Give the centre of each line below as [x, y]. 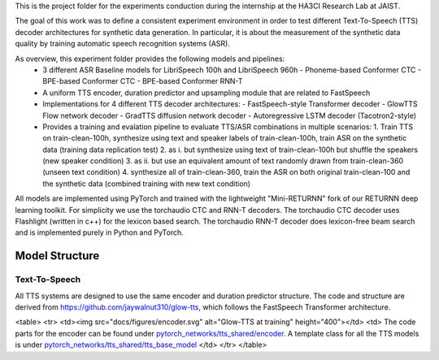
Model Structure [57, 256]
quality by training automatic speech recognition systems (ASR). [123, 44]
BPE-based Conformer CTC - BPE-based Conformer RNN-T [143, 81]
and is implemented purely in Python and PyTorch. [100, 232]
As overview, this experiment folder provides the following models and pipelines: [150, 59]
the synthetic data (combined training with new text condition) [147, 184]
